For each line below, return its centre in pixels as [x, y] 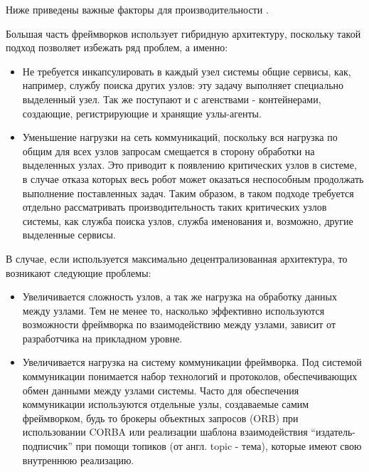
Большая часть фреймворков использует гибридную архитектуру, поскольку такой [183, 33]
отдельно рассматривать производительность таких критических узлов [175, 207]
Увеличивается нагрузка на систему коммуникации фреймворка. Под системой [192, 362]
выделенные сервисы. [69, 235]
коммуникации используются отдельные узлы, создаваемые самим [166, 404]
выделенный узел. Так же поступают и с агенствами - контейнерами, [172, 99]
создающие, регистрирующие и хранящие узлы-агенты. [142, 113]
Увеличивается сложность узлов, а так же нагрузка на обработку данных [180, 297]
